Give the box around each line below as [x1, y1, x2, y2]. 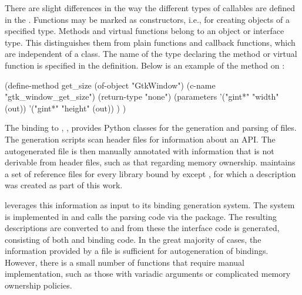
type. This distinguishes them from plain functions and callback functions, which [5, 36, 296, 48]
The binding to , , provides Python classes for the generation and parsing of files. [5, 121, 297, 134]
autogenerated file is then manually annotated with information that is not [5, 144, 274, 157]
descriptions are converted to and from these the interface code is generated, [5, 222, 280, 234]
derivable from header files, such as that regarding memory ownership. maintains [5, 156, 296, 168]
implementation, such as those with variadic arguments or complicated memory [5, 267, 291, 280]
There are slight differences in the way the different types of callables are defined [5, 2, 295, 13]
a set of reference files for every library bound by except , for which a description [5, 167, 296, 179]
